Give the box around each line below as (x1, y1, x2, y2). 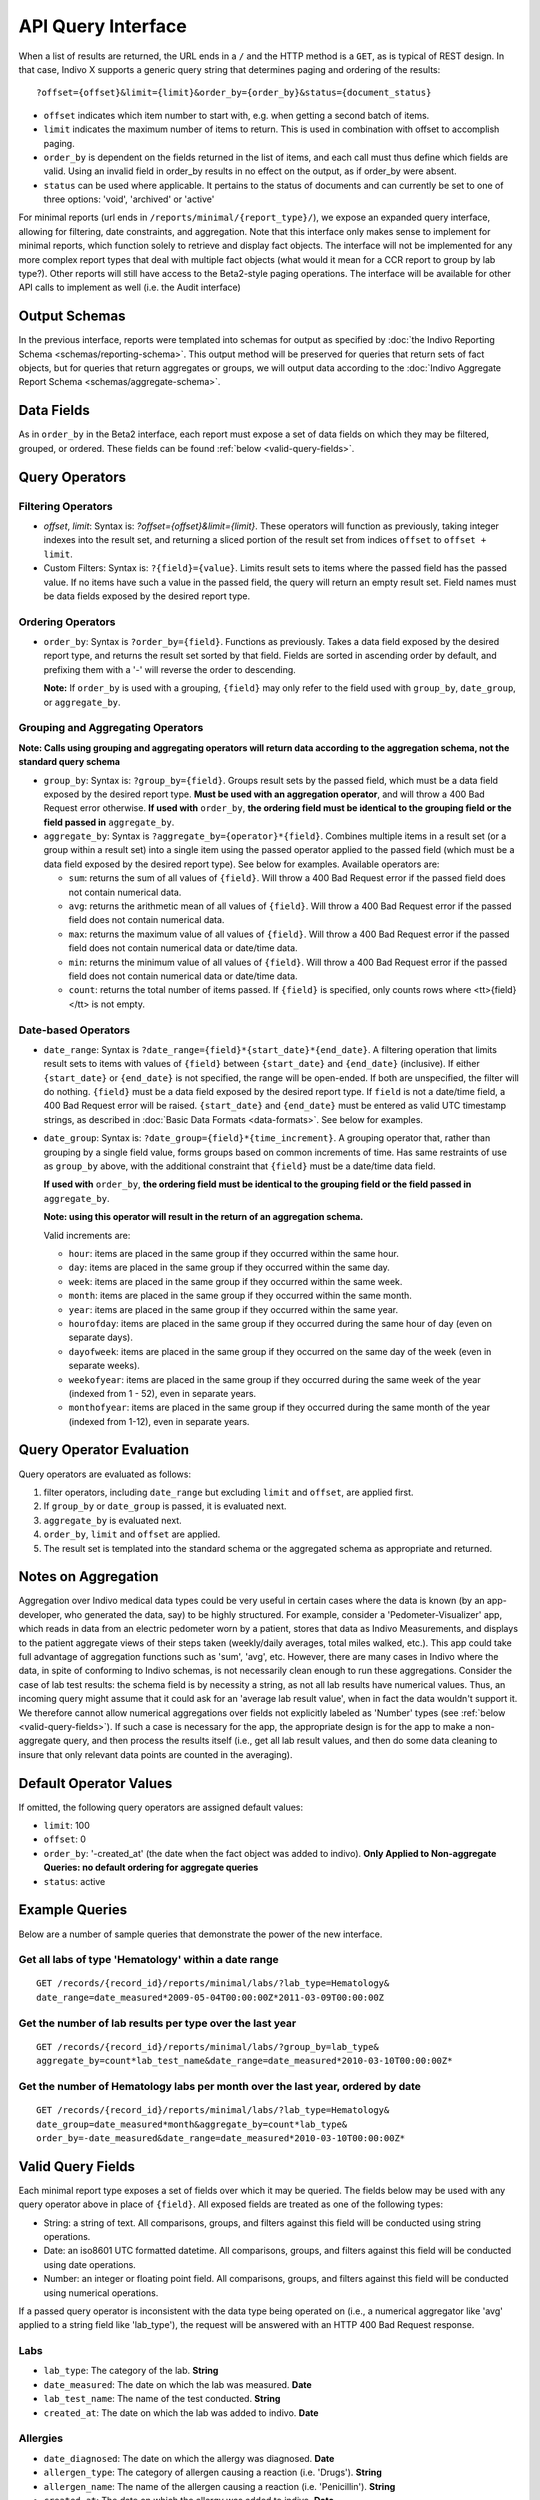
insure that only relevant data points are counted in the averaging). (18, 1748, 293, 1760)
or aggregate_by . (43, 696, 121, 708)
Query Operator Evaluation (18, 1441, 190, 1459)
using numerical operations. (43, 2286, 159, 2299)
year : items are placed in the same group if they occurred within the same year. (68, 1303, 399, 1315)
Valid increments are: (43, 1229, 131, 1241)
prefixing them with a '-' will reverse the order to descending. (43, 663, 297, 675)
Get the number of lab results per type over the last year (18, 2016, 297, 2030)
